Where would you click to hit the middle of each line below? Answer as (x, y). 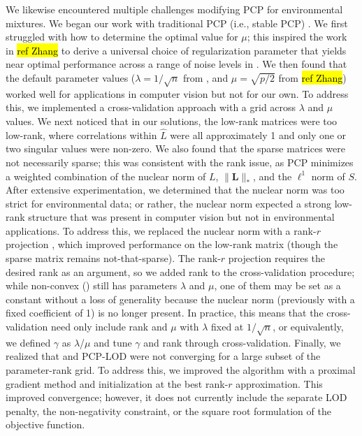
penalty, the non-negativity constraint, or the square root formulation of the (168, 410)
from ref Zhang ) (312, 77)
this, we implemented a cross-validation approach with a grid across (151, 107)
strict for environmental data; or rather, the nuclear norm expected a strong (169, 203)
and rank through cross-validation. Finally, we (242, 342)
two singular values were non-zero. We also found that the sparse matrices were (175, 148)
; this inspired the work (297, 37)
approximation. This (279, 383)
